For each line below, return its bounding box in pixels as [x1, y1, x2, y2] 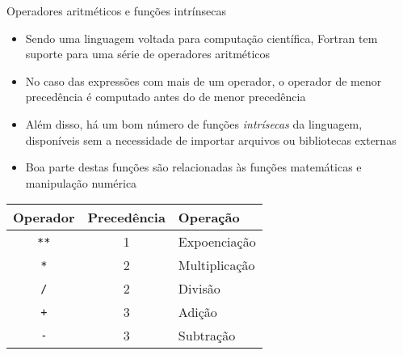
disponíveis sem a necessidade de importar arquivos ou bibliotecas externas [25, 131, 397, 148]
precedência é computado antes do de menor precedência [25, 88, 306, 105]
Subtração [178, 326, 236, 345]
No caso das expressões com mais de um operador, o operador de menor [25, 72, 382, 89]
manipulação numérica [25, 174, 137, 191]
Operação [178, 208, 240, 227]
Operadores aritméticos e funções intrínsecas [6, 2, 226, 19]
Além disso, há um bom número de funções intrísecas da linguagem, [25, 115, 363, 132]
